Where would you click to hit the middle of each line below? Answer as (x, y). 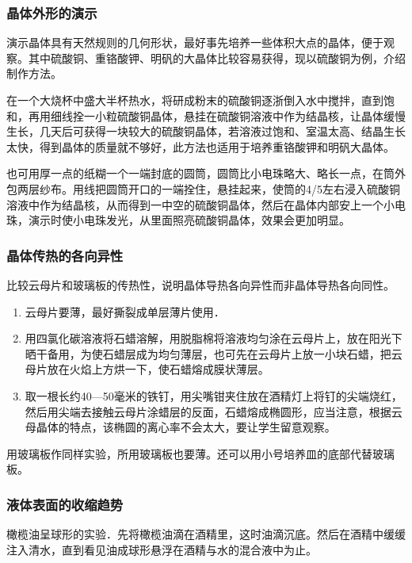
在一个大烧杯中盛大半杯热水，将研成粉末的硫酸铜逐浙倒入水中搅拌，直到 (195, 100)
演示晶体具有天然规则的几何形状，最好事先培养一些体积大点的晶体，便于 (195, 42)
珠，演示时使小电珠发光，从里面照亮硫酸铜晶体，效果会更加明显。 (178, 220)
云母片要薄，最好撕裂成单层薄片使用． (125, 311)
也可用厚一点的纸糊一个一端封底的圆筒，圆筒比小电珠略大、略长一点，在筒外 (206, 173)
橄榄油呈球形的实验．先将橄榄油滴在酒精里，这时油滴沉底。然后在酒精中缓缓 (206, 534)
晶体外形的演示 (52, 12)
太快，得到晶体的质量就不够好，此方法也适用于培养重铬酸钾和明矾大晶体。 (200, 146)
